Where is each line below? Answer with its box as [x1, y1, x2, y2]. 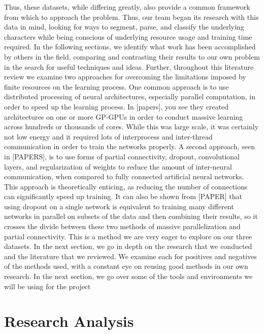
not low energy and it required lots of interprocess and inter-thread [4, 131, 213, 142]
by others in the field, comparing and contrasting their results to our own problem [4, 51, 260, 62]
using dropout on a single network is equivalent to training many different [4, 201, 234, 211]
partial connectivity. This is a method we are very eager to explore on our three [4, 231, 252, 241]
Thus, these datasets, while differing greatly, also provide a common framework [4, 2, 250, 12]
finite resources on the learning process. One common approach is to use [4, 81, 229, 92]
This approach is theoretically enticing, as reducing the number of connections [4, 181, 248, 191]
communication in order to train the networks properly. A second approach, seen [4, 141, 255, 152]
